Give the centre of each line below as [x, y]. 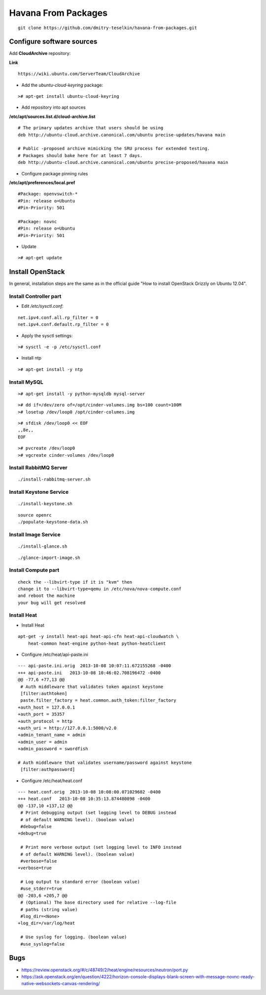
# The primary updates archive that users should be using [91, 128]
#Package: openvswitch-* [48, 194]
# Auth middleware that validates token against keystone [92, 687]
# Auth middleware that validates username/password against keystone [105, 762]
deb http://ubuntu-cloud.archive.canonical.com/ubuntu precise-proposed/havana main [123, 162]
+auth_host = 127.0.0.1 [47, 707]
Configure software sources [53, 42]
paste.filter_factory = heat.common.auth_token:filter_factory [99, 700]
